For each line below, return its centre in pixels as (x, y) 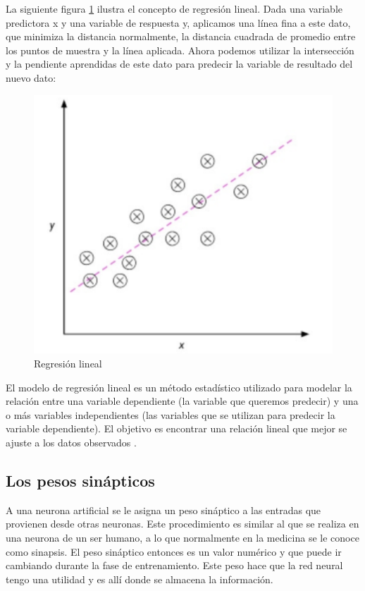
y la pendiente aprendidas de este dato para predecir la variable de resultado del (179, 64)
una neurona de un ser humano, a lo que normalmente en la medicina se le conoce (182, 537)
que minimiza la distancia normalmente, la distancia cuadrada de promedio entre (181, 36)
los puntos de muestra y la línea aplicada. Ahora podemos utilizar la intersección (180, 50)
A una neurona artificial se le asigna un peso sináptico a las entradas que (163, 510)
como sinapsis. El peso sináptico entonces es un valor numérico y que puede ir (174, 551)
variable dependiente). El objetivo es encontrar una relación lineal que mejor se (177, 428)
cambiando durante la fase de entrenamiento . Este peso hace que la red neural (174, 565)
